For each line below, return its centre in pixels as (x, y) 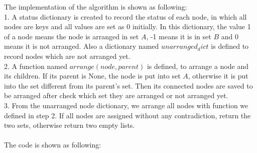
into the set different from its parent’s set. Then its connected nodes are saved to (128, 85)
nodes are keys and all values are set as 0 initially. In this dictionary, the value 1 (127, 26)
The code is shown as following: (53, 145)
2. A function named (36, 66)
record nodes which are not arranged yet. (67, 56)
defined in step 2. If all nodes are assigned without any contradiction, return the (127, 115)
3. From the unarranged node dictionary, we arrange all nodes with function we (126, 105)
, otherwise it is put (218, 76)
